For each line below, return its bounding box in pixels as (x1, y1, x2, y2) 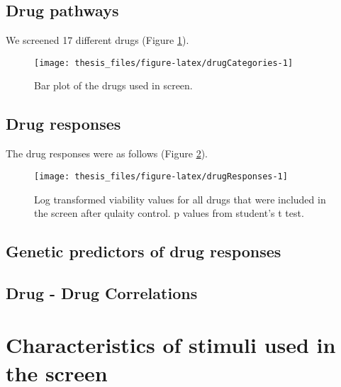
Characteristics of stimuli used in (6, 330, 336, 359)
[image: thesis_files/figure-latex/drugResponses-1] (34, 171, 288, 181)
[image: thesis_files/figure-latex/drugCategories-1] (34, 57, 294, 68)
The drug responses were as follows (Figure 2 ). (6, 146, 208, 161)
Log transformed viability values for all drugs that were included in (34, 191, 326, 206)
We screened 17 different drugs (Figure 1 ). (6, 33, 189, 47)
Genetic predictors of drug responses (6, 240, 281, 262)
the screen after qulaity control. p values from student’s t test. (34, 206, 304, 220)
